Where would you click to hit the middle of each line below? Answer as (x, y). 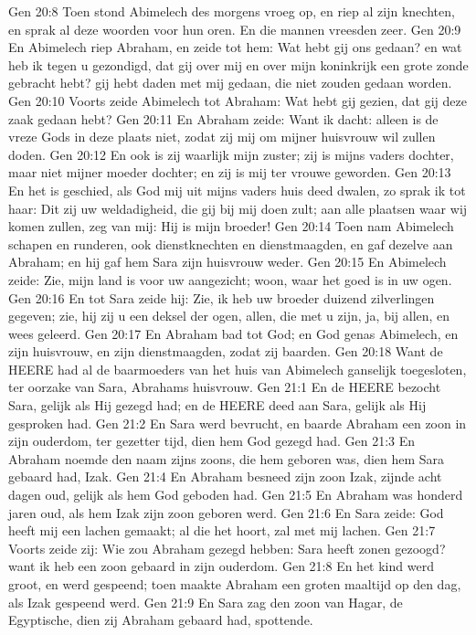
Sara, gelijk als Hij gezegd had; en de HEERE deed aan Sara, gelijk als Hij (217, 405)
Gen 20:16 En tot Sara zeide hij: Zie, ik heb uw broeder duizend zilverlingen (222, 297)
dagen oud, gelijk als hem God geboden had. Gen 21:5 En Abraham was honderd (236, 495)
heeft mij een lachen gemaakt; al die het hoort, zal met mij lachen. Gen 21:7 (222, 530)
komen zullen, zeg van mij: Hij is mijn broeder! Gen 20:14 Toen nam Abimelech (231, 226)
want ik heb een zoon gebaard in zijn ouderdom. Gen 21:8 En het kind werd (221, 566)
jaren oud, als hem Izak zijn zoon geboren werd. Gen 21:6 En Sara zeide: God (226, 512)
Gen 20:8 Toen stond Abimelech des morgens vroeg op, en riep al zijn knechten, (232, 11)
